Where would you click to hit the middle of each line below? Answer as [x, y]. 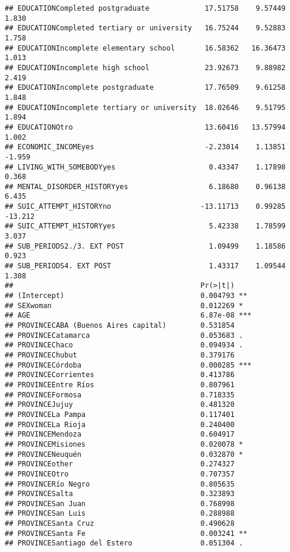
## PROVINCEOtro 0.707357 [120, 474]
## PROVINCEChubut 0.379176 [120, 355]
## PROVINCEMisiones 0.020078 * [124, 444]
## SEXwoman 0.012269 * [124, 305]
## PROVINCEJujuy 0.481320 [120, 405]
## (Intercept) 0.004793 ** [126, 296]
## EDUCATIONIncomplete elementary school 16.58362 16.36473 [145, 48]
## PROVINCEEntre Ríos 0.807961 [120, 385]
